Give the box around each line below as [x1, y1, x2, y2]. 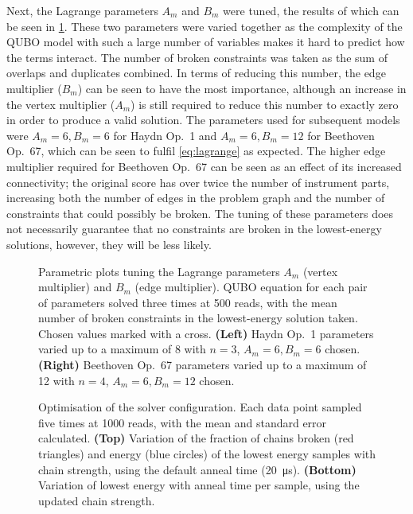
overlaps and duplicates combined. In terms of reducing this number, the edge [6, 64, 386, 81]
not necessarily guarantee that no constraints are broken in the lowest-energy [6, 220, 382, 237]
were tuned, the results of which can [223, 2, 399, 18]
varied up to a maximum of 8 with [38, 341, 206, 357]
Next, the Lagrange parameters [6, 2, 158, 18]
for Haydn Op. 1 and [113, 127, 217, 143]
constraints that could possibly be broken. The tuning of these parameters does [6, 204, 394, 221]
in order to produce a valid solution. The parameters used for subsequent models [6, 111, 400, 128]
